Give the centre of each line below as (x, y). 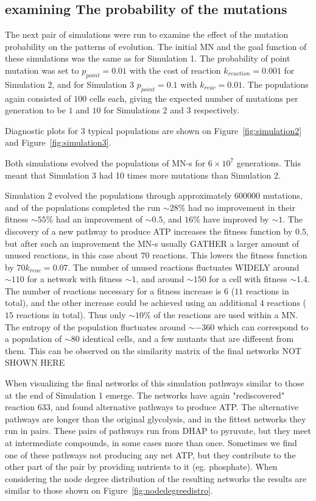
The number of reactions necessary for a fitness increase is (113, 290)
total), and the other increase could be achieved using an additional (131, 303)
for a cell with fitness (248, 279)
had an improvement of (100, 219)
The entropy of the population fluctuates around (95, 326)
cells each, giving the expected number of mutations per (194, 98)
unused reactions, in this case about (72, 255)
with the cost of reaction (175, 70)
